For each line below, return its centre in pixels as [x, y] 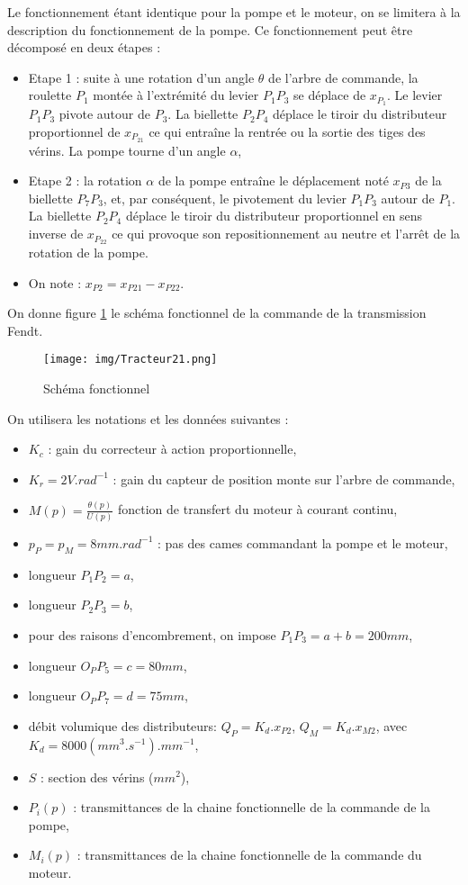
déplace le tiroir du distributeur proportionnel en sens [274, 216]
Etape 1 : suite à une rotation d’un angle [141, 77]
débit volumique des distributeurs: [122, 725]
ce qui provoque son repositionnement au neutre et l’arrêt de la [286, 234]
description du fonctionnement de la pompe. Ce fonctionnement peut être [210, 29]
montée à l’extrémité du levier [176, 95]
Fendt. [25, 330]
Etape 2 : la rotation [85, 181]
